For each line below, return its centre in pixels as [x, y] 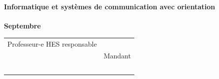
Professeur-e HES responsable [52, 43]
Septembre [22, 26]
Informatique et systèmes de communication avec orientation [109, 6]
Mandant [117, 56]
